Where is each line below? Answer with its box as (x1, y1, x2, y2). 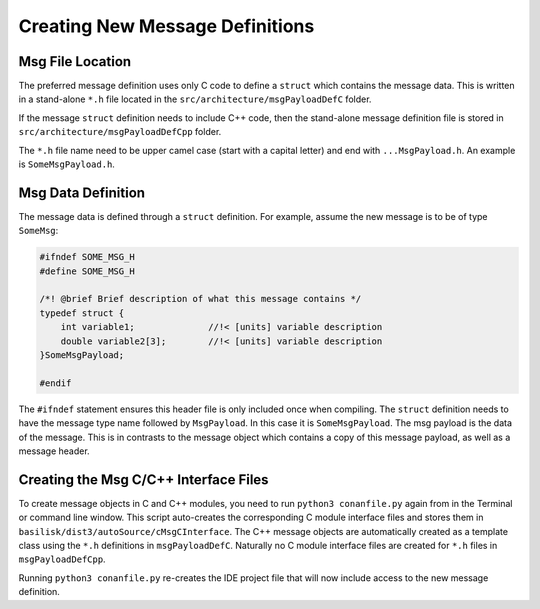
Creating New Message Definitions (18, 15, 315, 37)
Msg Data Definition (18, 184, 145, 201)
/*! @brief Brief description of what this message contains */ (39, 293, 362, 305)
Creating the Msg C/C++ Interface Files (18, 471, 269, 488)
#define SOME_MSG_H (39, 265, 135, 277)
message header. (18, 445, 90, 457)
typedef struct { (39, 307, 125, 319)
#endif (39, 377, 72, 389)
